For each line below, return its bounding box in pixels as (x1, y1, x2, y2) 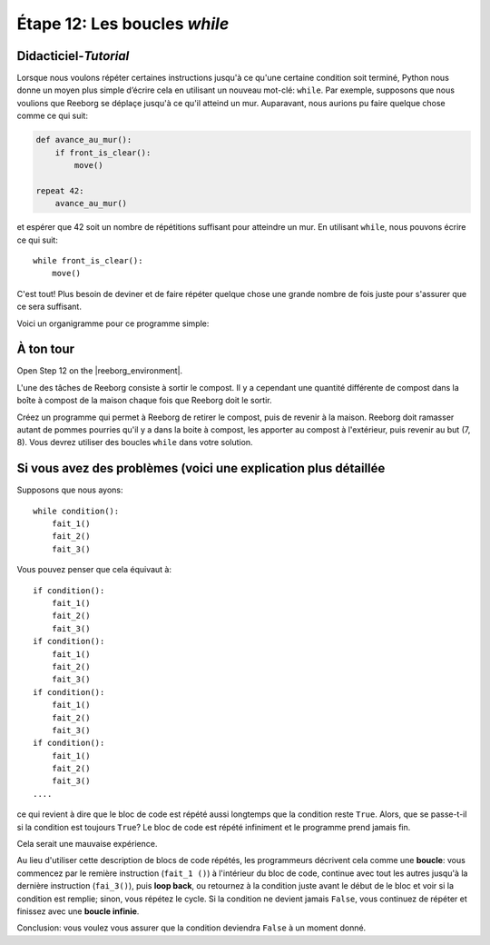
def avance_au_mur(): (35, 134, 132, 145)
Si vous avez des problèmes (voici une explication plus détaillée (16, 461, 386, 476)
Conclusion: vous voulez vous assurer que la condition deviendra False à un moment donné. (16, 922, 367, 933)
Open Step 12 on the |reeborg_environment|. (16, 365, 183, 376)
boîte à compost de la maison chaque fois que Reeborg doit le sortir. (16, 395, 272, 406)
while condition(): (33, 505, 120, 516)
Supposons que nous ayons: (16, 484, 123, 495)
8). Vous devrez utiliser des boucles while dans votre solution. (16, 437, 253, 448)
